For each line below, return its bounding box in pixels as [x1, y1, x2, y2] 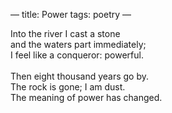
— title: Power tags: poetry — [10, 9, 132, 20]
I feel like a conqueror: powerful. [10, 49, 144, 61]
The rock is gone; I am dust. [10, 81, 126, 93]
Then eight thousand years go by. [10, 70, 150, 82]
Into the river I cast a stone [10, 28, 121, 39]
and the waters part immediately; [10, 39, 147, 50]
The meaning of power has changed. [10, 92, 163, 103]
